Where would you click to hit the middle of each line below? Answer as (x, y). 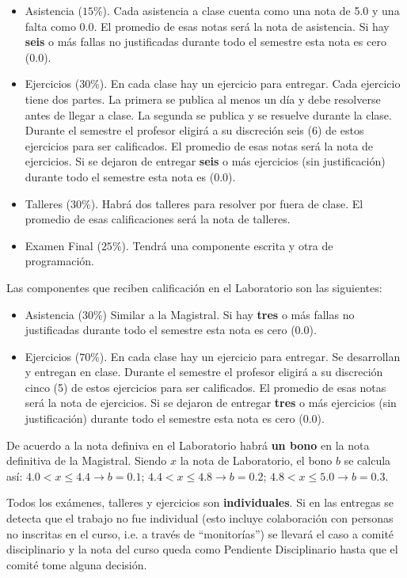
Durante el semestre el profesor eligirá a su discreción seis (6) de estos (194, 130)
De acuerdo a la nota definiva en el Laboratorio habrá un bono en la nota (188, 445)
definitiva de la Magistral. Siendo (87, 460)
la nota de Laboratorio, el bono (256, 460)
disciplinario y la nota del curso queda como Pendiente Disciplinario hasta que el (202, 549)
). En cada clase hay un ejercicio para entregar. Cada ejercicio (250, 84)
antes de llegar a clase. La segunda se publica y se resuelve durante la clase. (208, 114)
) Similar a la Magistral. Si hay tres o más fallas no (228, 314)
